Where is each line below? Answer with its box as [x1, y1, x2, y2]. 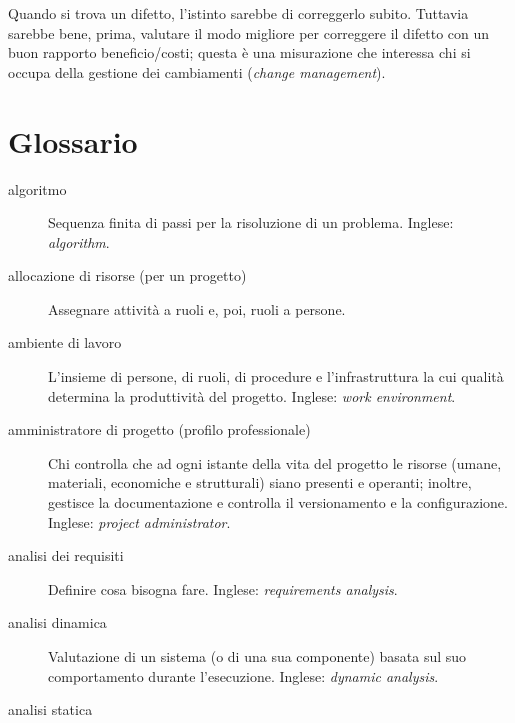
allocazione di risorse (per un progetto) [8, 265, 247, 286]
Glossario [8, 120, 138, 161]
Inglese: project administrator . [48, 511, 231, 532]
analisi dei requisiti [8, 545, 124, 566]
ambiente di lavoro [8, 332, 122, 353]
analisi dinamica [8, 612, 107, 633]
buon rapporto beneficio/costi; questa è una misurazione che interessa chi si [8, 42, 471, 63]
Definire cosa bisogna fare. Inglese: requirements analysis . [48, 578, 398, 599]
